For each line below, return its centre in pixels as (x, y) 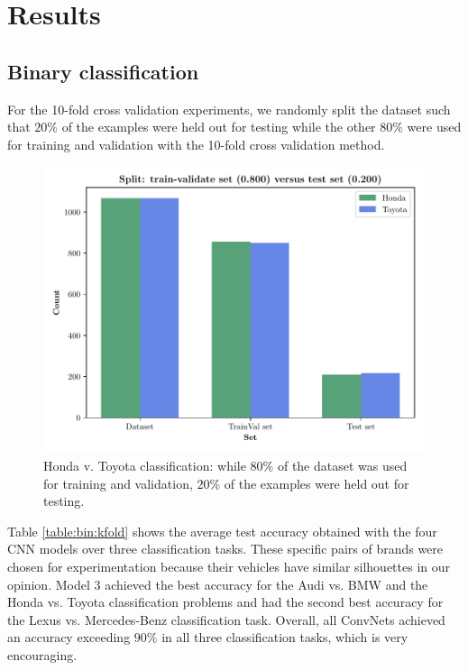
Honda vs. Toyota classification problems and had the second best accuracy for (225, 602)
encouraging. (42, 654)
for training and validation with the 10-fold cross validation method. (196, 144)
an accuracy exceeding (69, 637)
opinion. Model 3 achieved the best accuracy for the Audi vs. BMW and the (218, 584)
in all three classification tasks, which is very (285, 637)
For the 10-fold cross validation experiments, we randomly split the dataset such (229, 109)
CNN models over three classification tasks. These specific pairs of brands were (225, 549)
